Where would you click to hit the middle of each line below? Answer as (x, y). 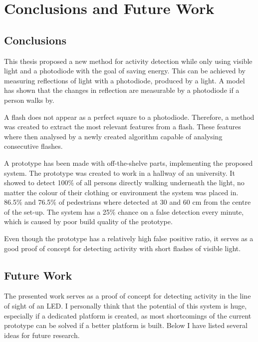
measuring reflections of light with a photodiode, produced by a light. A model (125, 80)
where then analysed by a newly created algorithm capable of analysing (113, 136)
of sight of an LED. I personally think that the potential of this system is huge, (126, 306)
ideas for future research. (42, 335)
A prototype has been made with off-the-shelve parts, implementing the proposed (129, 163)
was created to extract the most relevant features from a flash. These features (123, 127)
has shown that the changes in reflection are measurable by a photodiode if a (122, 90)
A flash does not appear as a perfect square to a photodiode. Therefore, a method (129, 117)
